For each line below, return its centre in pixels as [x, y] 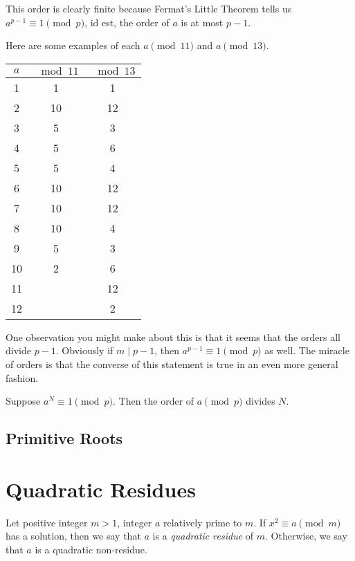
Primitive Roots [64, 438]
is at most [202, 22]
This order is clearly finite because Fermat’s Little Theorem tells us [149, 8]
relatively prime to [203, 522]
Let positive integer [47, 522]
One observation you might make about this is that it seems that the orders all [173, 337]
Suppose [23, 401]
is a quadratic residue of [203, 536]
